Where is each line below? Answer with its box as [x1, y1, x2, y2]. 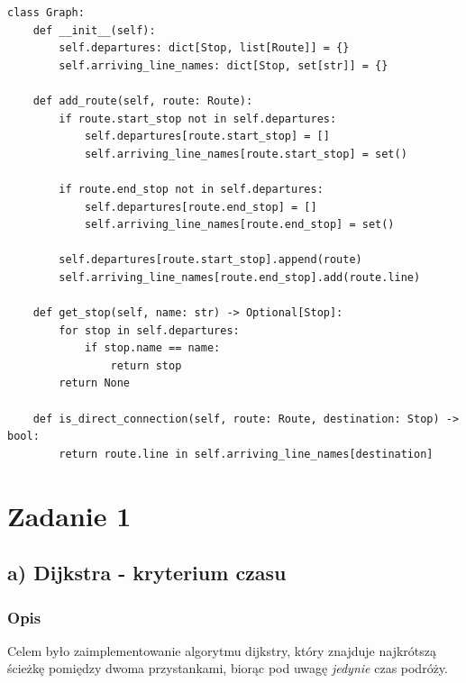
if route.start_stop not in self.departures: [59, 112, 337, 125]
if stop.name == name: [84, 341, 221, 355]
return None [59, 377, 131, 390]
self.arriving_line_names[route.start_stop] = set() [84, 147, 407, 160]
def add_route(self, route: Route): [32, 94, 253, 107]
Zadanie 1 [7, 496, 132, 533]
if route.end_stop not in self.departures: [59, 182, 324, 196]
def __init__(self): [32, 23, 156, 37]
